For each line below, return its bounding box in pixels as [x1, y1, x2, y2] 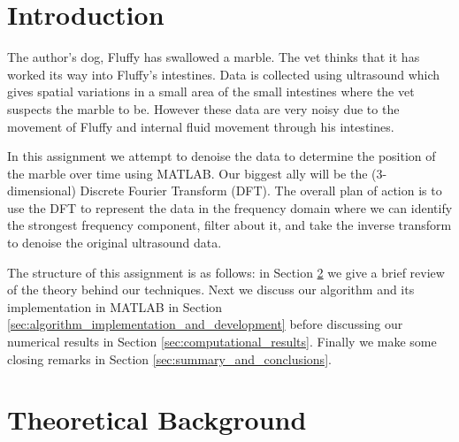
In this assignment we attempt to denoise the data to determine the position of [7, 147, 436, 165]
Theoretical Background [7, 401, 307, 438]
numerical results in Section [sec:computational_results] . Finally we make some [7, 332, 437, 351]
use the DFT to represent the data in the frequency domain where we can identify [7, 198, 453, 217]
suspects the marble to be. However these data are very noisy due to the [7, 99, 400, 118]
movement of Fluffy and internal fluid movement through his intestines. [7, 117, 394, 135]
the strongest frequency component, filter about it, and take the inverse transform [7, 216, 452, 234]
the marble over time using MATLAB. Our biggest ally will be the [7, 164, 368, 182]
